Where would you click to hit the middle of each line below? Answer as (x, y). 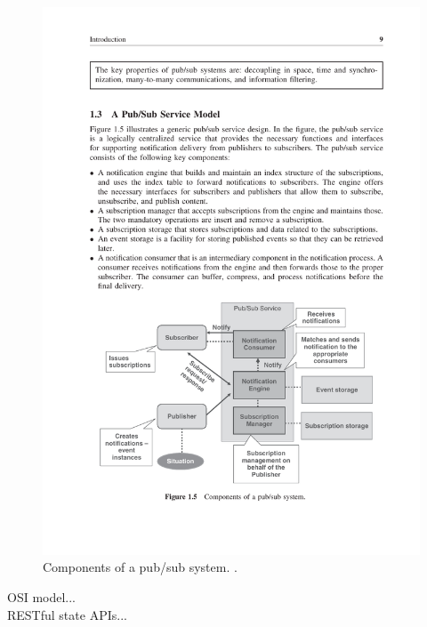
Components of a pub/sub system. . (140, 567)
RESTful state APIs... (67, 614)
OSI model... (42, 597)
